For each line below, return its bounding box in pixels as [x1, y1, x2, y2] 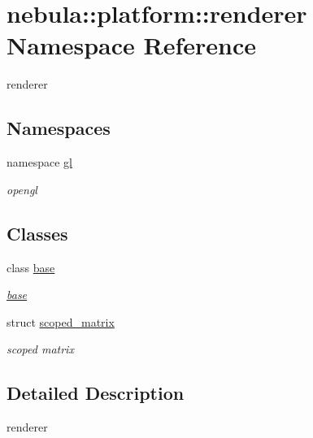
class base [7, 258, 55, 275]
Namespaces [7, 115, 111, 141]
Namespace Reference [7, 28, 256, 62]
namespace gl [7, 154, 72, 171]
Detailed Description [7, 380, 185, 405]
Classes [7, 220, 68, 245]
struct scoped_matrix [7, 313, 115, 330]
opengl [7, 180, 37, 197]
